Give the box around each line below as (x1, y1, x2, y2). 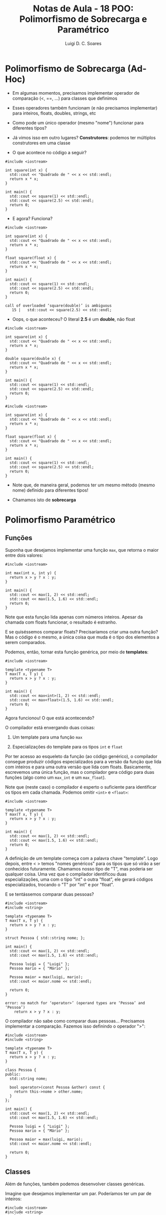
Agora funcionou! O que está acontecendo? (5, 715, 95, 721)
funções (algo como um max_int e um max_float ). (5, 774, 106, 780)
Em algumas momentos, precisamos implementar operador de (12, 90, 140, 96)
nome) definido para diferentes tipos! (12, 487, 88, 493)
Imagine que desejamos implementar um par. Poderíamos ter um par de (5, 1190, 152, 1196)
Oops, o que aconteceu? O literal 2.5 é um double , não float (12, 316, 135, 322)
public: (5, 1072, 21, 1077)
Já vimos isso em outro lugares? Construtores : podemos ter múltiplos (12, 134, 156, 140)
